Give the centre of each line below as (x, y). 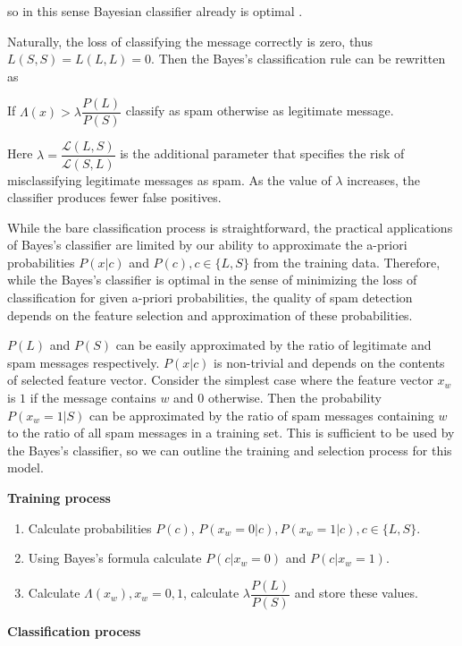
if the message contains (93, 398)
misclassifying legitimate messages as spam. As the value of (169, 179)
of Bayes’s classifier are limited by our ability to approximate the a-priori (207, 245)
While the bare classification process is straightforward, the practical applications (230, 227)
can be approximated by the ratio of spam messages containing (262, 415)
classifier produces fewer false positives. (114, 197)
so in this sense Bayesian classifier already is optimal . (155, 11)
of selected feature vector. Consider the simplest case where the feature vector (220, 380)
